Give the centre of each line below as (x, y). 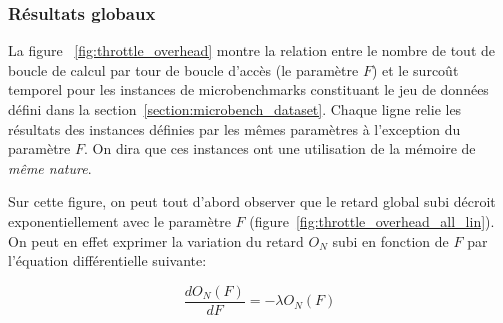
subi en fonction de (390, 240)
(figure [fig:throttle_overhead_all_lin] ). (372, 220)
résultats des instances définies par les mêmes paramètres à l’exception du (234, 128)
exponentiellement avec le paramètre (119, 220)
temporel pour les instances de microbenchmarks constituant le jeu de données (248, 89)
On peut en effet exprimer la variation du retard (156, 240)
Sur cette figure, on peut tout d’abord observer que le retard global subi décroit (252, 201)
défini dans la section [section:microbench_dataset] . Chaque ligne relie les (235, 109)
